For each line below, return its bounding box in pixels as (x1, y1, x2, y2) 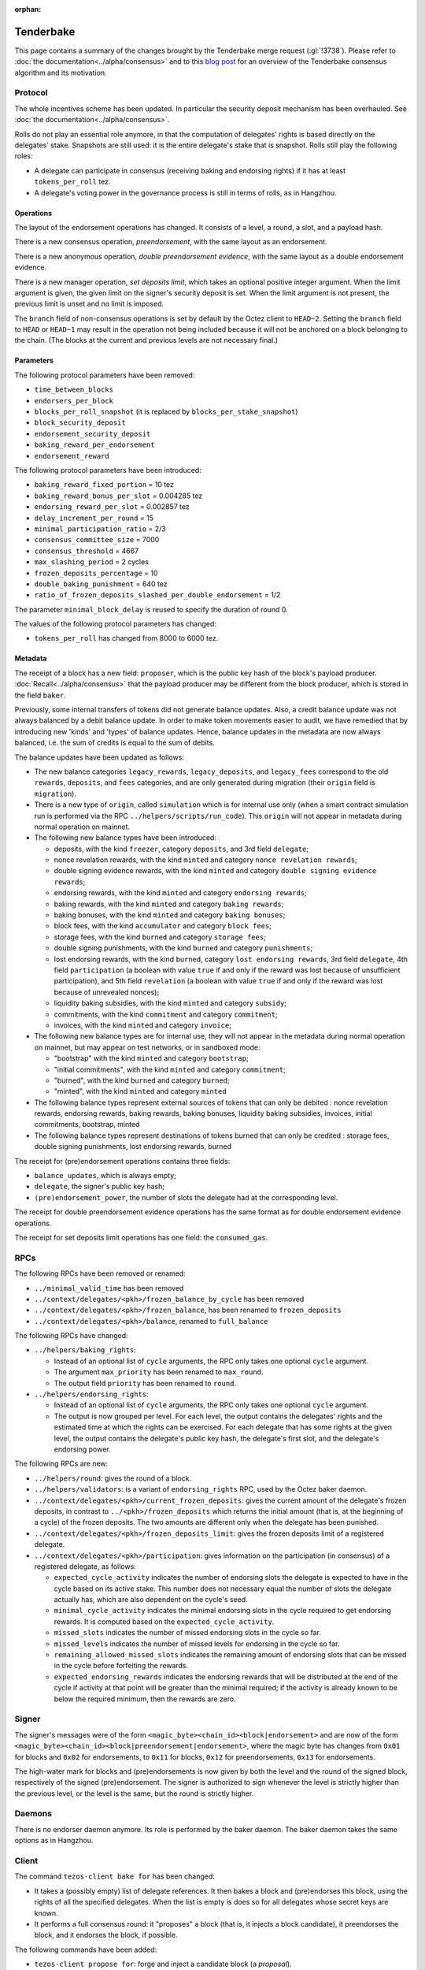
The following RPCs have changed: (14, 1331, 129, 1340)
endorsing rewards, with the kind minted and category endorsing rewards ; (54, 888, 307, 898)
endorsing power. (54, 1444, 111, 1454)
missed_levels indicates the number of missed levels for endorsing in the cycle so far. (54, 1639, 340, 1648)
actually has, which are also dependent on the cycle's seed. (54, 1595, 248, 1604)
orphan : (14, 5, 42, 13)
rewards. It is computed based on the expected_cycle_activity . (54, 1616, 275, 1626)
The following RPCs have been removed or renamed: (14, 1269, 187, 1278)
